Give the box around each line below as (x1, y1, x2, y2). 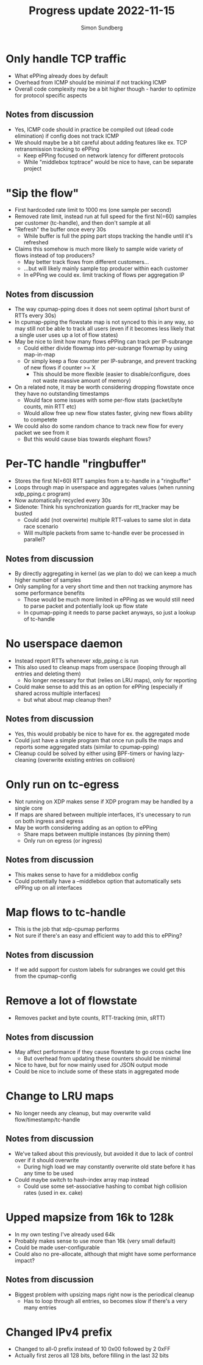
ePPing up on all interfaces (14, 884, 83, 891)
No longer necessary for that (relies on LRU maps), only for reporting (23, 676, 198, 683)
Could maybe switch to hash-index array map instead (14, 1176, 149, 1183)
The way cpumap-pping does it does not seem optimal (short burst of (14, 306, 190, 313)
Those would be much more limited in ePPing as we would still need (23, 596, 194, 603)
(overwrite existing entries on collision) (37, 756, 135, 763)
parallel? (23, 536, 45, 543)
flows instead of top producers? (14, 252, 95, 259)
